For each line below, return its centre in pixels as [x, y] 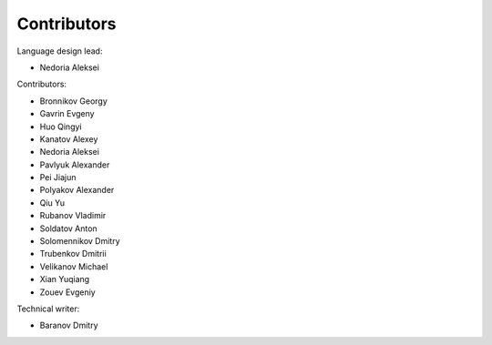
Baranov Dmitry [69, 325]
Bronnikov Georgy [74, 101]
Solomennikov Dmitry [80, 241]
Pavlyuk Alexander [75, 165]
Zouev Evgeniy [67, 292]
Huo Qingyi [61, 127]
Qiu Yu [52, 203]
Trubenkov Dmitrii [73, 254]
